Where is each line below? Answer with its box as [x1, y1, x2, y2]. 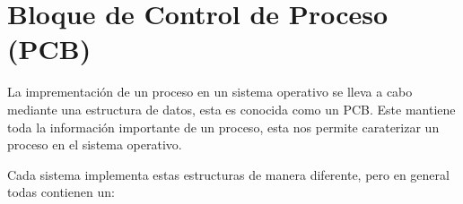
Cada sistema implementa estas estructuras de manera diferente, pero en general [7, 165, 450, 183]
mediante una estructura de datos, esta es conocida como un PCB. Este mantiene [7, 99, 456, 118]
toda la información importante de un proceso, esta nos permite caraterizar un [7, 117, 440, 136]
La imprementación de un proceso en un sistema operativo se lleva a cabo [7, 82, 413, 101]
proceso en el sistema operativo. [7, 135, 182, 154]
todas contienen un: [7, 183, 115, 201]
